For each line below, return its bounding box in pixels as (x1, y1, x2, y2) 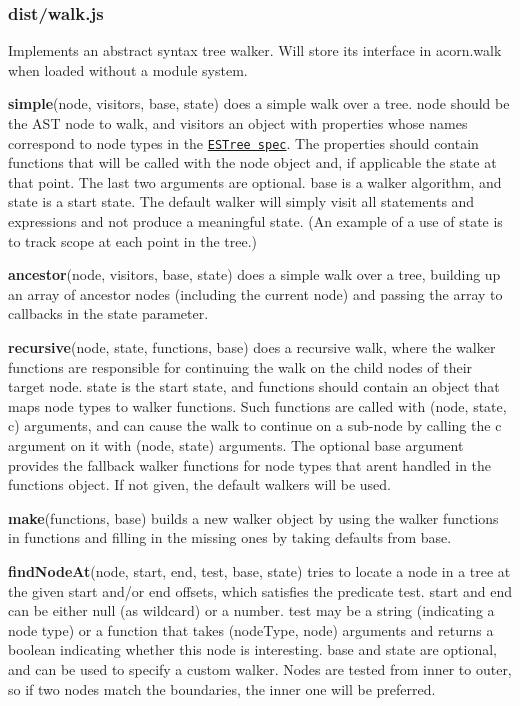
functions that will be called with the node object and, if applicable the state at (8, 152, 497, 173)
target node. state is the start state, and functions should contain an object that (8, 376, 500, 397)
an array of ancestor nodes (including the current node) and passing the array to (8, 283, 503, 304)
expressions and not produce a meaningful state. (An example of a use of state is (8, 211, 503, 232)
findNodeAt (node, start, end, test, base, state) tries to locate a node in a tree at (8, 560, 511, 581)
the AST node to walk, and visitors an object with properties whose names (8, 113, 468, 133)
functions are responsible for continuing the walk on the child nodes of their (8, 356, 473, 377)
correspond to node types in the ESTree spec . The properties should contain (8, 132, 479, 153)
